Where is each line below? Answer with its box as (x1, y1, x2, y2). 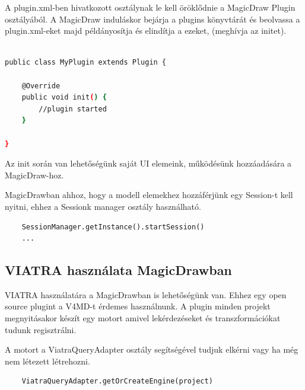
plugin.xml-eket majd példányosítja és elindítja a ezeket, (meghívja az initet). (5, 24, 287, 37)
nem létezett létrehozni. (5, 354, 90, 367)
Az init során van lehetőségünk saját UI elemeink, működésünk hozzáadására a (5, 157, 292, 170)
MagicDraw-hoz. (5, 168, 64, 181)
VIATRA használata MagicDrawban (5, 261, 232, 279)
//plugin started (39, 104, 107, 113)
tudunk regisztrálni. (5, 323, 77, 335)
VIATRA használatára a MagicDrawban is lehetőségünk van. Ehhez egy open (5, 288, 287, 301)
